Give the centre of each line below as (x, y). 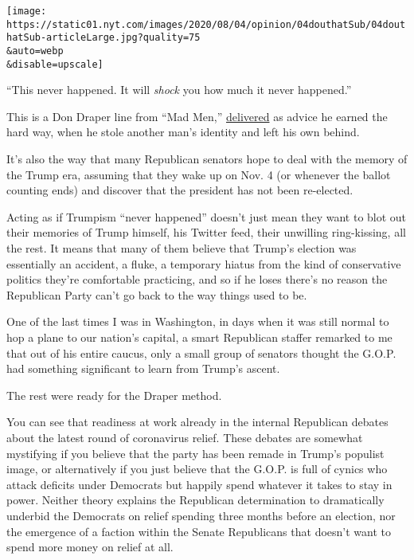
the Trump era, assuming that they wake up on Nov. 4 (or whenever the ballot (199, 174)
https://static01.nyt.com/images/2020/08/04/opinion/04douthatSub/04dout (206, 24)
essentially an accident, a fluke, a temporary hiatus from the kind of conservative (204, 263)
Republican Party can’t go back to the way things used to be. (157, 294)
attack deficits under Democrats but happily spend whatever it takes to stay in (199, 484)
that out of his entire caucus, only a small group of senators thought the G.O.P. (201, 352)
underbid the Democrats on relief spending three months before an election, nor (201, 515)
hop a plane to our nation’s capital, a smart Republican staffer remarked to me (199, 337)
